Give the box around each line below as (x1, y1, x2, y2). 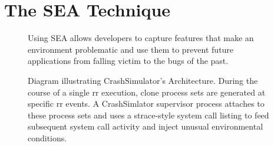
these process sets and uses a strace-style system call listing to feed (28, 108, 269, 121)
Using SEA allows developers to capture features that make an (28, 32, 254, 44)
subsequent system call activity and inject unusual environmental (28, 120, 263, 133)
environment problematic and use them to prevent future (28, 43, 234, 55)
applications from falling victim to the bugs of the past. (28, 55, 229, 67)
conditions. (28, 131, 67, 144)
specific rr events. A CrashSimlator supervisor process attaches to (28, 97, 265, 110)
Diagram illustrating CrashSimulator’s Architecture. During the (28, 74, 258, 86)
